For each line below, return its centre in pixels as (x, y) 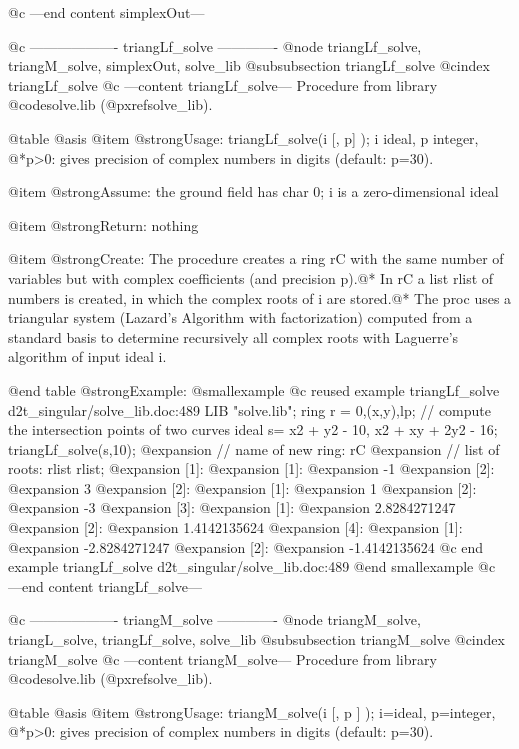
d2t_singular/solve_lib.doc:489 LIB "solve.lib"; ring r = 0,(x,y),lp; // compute (249, 409)
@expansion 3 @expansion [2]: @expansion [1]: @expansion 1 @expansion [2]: (242, 487)
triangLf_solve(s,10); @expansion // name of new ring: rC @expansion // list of (254, 448)
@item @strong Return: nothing (103, 224)
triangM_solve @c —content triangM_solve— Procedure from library (222, 658)
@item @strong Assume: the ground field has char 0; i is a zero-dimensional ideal (253, 191)
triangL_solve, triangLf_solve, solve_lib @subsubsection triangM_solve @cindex (256, 639)
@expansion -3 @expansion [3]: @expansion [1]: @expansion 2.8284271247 (232, 507)
